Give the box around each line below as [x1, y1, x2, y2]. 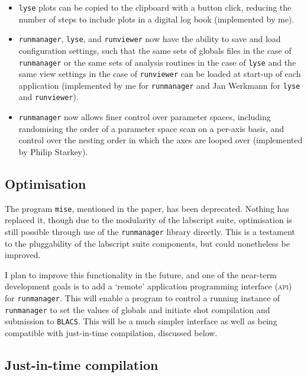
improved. [5, 249, 41, 261]
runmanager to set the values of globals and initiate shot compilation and [5, 303, 270, 315]
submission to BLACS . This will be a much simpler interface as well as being [5, 315, 277, 327]
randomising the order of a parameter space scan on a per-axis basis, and [18, 122, 285, 134]
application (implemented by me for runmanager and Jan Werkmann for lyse [18, 79, 300, 91]
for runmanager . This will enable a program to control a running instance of [5, 292, 280, 304]
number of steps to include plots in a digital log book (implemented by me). [18, 12, 295, 25]
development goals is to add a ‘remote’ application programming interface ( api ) [5, 280, 292, 292]
